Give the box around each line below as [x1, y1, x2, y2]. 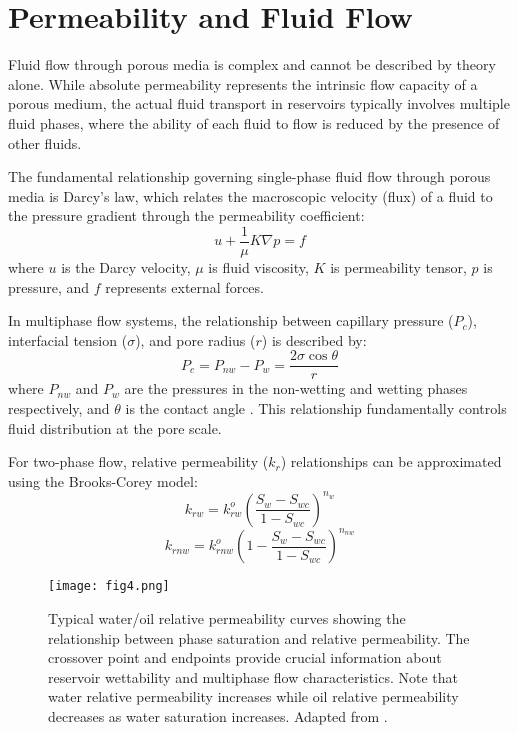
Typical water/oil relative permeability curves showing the [48, 608, 406, 628]
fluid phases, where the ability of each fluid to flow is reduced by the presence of [8, 112, 500, 133]
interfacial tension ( [8, 329, 128, 350]
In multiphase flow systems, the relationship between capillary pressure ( [8, 310, 454, 331]
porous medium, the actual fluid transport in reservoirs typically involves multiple [8, 93, 510, 114]
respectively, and [8, 397, 110, 418]
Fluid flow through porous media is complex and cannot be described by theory [8, 54, 496, 75]
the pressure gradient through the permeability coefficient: [8, 205, 365, 226]
